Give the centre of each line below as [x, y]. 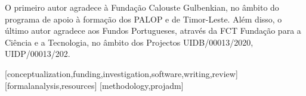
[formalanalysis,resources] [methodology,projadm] [94, 85]
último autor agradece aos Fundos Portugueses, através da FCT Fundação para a [153, 31]
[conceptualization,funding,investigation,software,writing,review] [121, 73]
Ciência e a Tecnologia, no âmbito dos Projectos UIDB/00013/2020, [129, 42]
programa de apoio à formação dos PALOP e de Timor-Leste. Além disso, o [143, 19]
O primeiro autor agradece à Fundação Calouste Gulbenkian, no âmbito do [142, 7]
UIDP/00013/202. [38, 54]
